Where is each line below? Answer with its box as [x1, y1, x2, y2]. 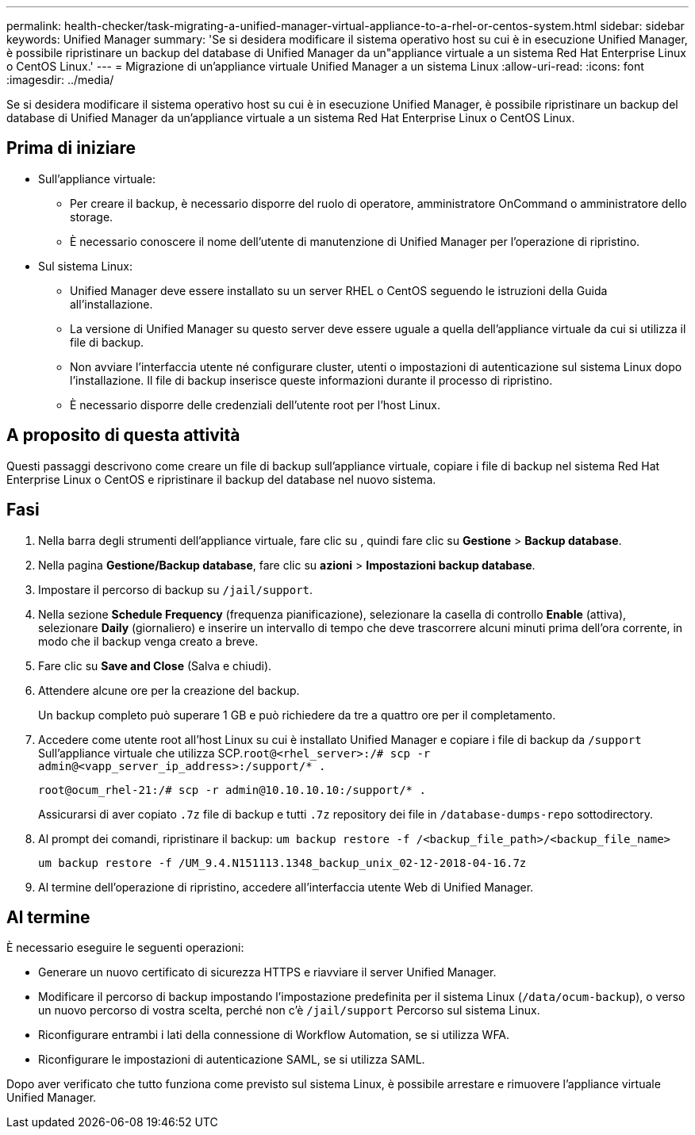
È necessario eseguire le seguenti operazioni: [6, 941, 244, 955]
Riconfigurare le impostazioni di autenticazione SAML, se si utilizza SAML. [38, 1053, 425, 1067]
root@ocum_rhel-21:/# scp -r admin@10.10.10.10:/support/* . [38, 783, 426, 796]
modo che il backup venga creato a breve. [38, 634, 259, 648]
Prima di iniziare [6, 138, 136, 159]
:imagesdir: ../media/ [6, 73, 114, 86]
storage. [70, 209, 113, 224]
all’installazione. [70, 297, 153, 311]
